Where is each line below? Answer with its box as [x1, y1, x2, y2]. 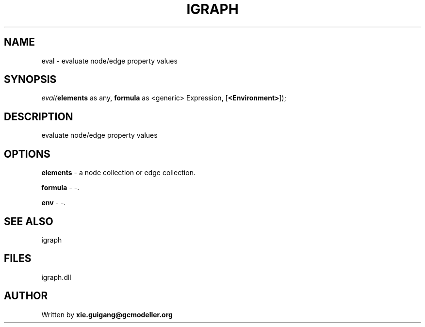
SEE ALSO [4, 215, 53, 228]
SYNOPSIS [4, 73, 57, 86]
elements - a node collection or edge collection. [41, 168, 196, 177]
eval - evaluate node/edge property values [41, 56, 178, 65]
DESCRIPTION [4, 110, 73, 123]
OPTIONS [4, 147, 50, 160]
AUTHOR [4, 290, 48, 302]
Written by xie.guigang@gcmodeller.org [41, 310, 173, 319]
